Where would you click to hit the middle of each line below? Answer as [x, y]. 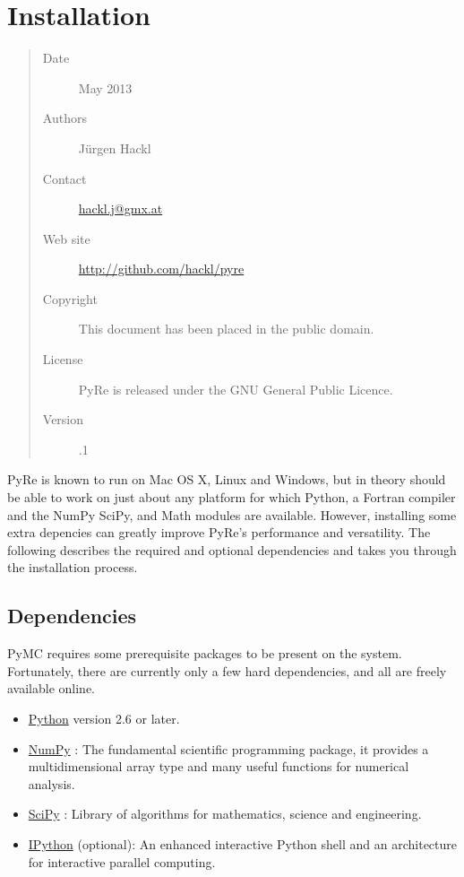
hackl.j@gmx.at [120, 208]
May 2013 [105, 87]
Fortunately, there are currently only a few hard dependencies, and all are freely [227, 670]
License [63, 359]
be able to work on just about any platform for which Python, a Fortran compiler [232, 497]
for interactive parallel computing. [122, 861]
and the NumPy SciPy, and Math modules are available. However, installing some [232, 514]
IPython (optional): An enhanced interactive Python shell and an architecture [242, 843]
